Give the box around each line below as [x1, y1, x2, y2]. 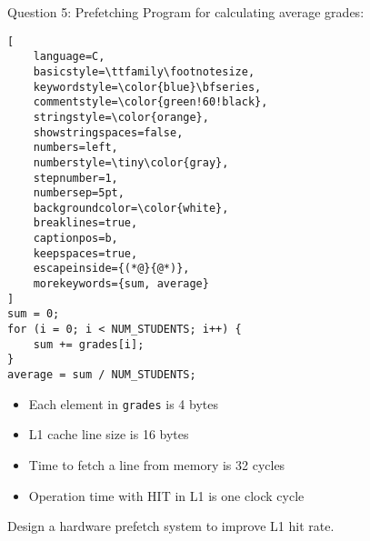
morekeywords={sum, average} [33, 277, 209, 291]
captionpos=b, [33, 232, 118, 245]
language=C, [33, 50, 105, 64]
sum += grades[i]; [33, 337, 145, 351]
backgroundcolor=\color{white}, [33, 201, 229, 215]
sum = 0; [7, 307, 60, 321]
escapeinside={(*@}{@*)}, [33, 262, 190, 276]
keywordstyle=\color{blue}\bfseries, [33, 80, 262, 94]
